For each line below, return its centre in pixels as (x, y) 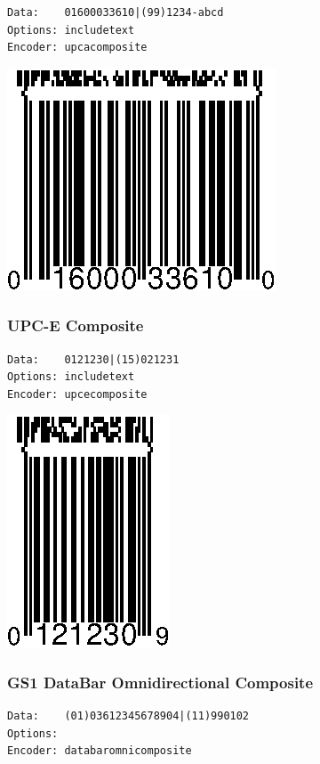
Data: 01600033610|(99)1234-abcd (116, 12)
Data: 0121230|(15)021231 (93, 359)
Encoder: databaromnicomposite (100, 751)
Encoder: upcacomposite (77, 48)
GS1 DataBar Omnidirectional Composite (160, 682)
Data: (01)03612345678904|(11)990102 (128, 716)
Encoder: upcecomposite (77, 394)
